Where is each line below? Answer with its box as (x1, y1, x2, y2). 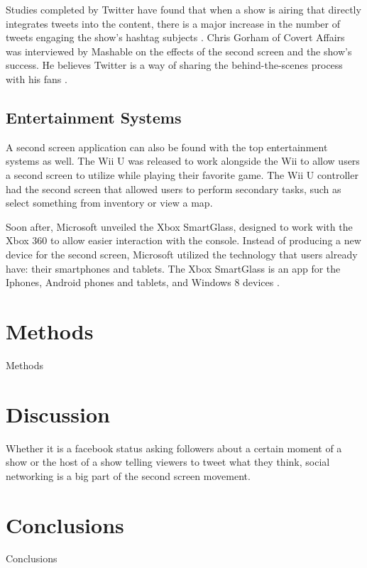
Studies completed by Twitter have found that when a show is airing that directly (6, 2, 361, 16)
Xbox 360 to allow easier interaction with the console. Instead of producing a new (6, 233, 361, 248)
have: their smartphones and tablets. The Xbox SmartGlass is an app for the (6, 261, 341, 275)
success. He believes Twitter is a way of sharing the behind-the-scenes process (6, 58, 343, 72)
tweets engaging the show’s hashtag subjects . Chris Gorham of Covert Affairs (6, 30, 345, 45)
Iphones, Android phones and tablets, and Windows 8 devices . (6, 275, 280, 290)
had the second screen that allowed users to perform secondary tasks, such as (6, 181, 341, 196)
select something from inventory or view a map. (6, 195, 213, 210)
